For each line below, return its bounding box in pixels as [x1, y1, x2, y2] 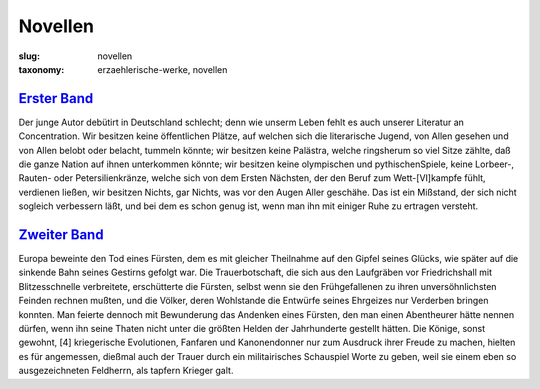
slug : [18, 50, 40, 62]
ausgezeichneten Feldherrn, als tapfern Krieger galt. [18, 365, 234, 377]
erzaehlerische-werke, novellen [97, 63, 228, 75]
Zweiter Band [18, 226, 104, 243]
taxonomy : [18, 63, 65, 75]
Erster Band [18, 90, 94, 107]
